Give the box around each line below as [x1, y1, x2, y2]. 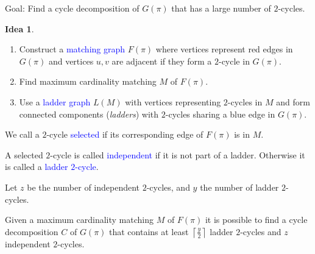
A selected [5, 148, 43, 161]
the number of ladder [200, 180, 279, 193]
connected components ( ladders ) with [19, 107, 159, 120]
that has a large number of [171, 2, 271, 14]
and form [276, 95, 310, 108]
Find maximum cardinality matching [19, 75, 157, 88]
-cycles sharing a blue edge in [165, 107, 275, 120]
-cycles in [227, 95, 263, 108]
